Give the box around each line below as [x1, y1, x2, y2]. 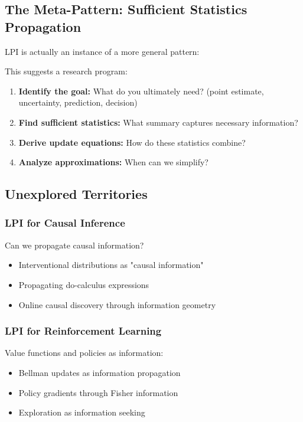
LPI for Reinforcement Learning [5, 323, 162, 338]
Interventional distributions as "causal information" [18, 259, 204, 271]
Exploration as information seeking [18, 406, 145, 418]
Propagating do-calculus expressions [18, 278, 149, 290]
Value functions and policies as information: [5, 346, 164, 359]
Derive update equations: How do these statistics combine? [18, 136, 246, 148]
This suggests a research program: [5, 65, 128, 77]
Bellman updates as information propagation [18, 366, 181, 378]
